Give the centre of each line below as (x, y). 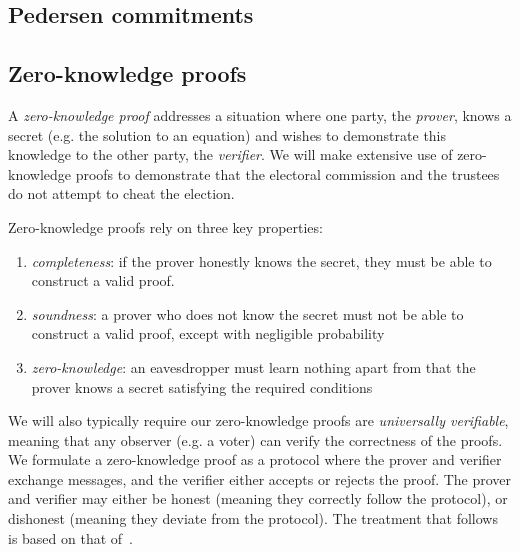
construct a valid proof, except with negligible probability (208, 333)
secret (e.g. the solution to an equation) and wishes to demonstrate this (227, 134)
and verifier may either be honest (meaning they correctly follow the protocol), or (258, 498)
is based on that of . (71, 537)
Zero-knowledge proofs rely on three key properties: (165, 226)
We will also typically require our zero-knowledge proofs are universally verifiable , (258, 420)
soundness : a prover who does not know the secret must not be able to (247, 313)
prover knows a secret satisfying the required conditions (202, 386)
